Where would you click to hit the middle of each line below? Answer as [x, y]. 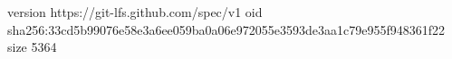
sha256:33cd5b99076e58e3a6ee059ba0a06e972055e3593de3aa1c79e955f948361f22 [226, 29]
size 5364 [32, 47]
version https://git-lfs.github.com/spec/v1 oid [135, 12]
